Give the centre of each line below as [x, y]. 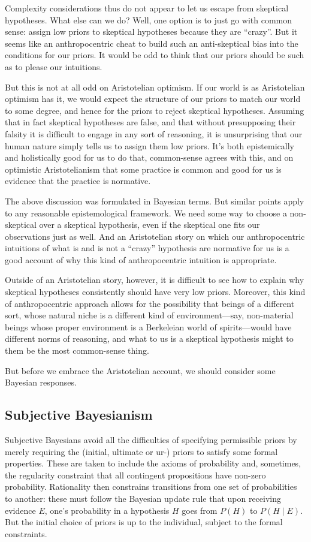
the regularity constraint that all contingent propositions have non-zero [135, 475]
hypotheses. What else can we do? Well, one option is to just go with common [149, 19]
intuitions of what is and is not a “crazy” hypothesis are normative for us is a [147, 248]
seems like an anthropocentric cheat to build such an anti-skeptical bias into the [152, 43]
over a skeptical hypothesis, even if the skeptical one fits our [150, 225]
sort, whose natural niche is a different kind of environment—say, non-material [149, 315]
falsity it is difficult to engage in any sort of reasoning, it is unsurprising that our [154, 133]
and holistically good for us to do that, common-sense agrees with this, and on [149, 157]
